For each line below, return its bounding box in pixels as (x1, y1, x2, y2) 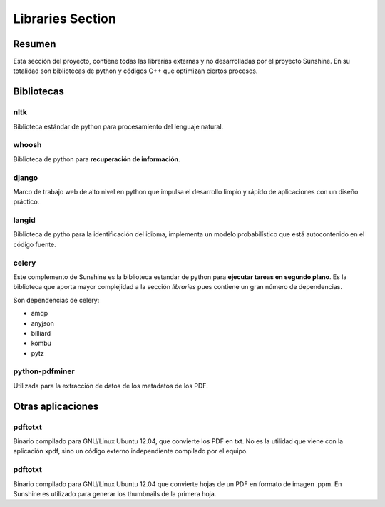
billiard (31, 328, 51, 337)
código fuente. (13, 240, 56, 249)
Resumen (13, 38, 56, 50)
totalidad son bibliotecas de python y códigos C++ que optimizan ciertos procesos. (13, 66, 258, 75)
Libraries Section (13, 11, 117, 26)
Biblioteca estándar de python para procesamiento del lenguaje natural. (13, 122, 224, 131)
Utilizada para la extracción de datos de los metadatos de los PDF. (13, 381, 208, 390)
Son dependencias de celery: (13, 296, 100, 304)
